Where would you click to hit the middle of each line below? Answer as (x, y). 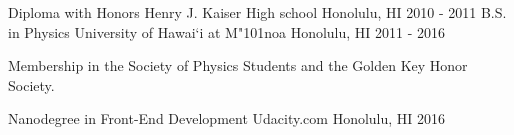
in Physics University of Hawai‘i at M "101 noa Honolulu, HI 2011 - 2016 (227, 31)
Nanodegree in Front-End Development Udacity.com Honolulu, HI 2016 (227, 118)
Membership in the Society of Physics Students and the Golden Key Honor (238, 65)
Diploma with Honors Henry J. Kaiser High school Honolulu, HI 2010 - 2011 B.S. (257, 12)
